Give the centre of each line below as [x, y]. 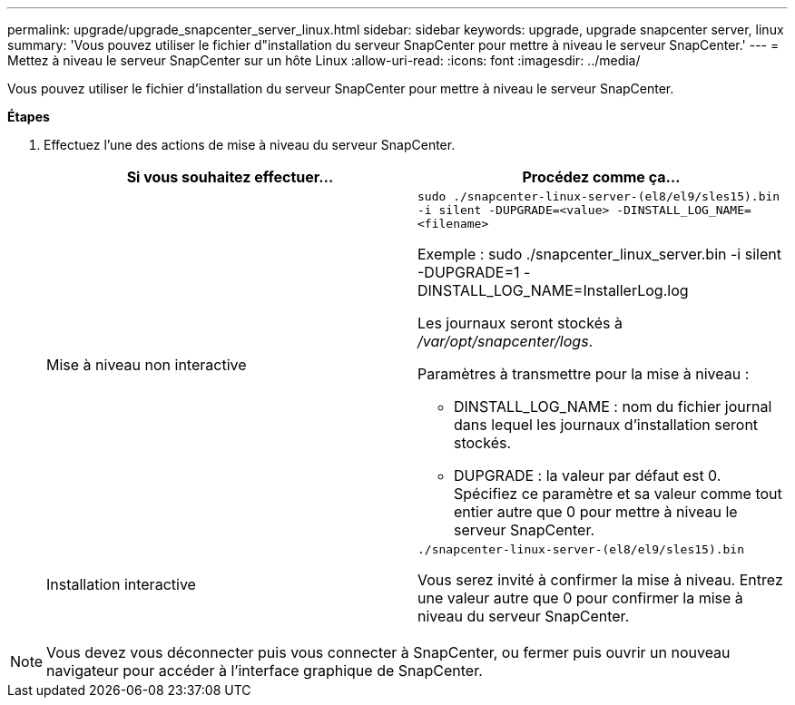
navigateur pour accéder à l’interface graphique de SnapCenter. [265, 671]
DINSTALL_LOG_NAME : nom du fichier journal [613, 406]
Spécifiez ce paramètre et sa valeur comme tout [618, 494]
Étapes [29, 117]
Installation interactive [121, 584]
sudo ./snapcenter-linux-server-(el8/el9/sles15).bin [599, 196]
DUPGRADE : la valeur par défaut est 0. [588, 475]
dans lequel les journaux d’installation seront [606, 425]
